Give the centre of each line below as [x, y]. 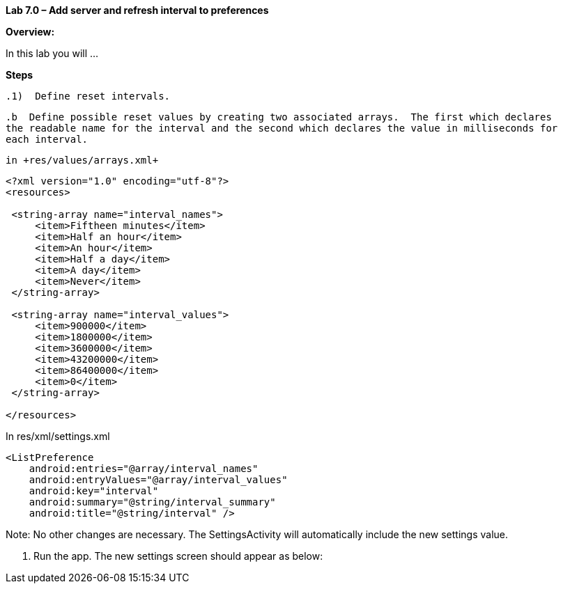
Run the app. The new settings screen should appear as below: [178, 556]
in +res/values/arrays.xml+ [82, 160]
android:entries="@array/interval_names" [144, 469]
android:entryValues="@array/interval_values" [158, 480]
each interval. [47, 139]
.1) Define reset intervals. [88, 96]
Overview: [30, 32]
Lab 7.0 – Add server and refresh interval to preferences [137, 10]
